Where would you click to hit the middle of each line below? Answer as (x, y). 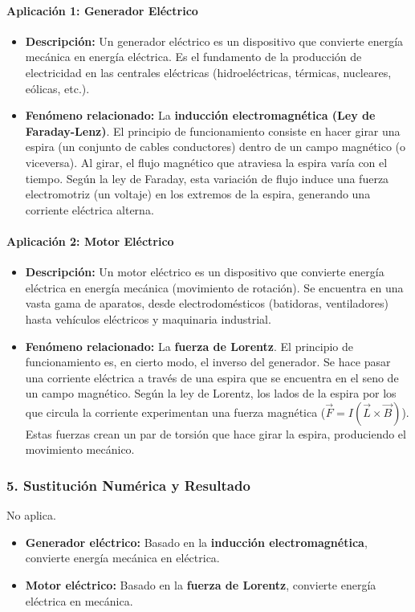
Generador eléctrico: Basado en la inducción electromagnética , (196, 542)
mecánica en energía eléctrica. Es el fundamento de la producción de (193, 57)
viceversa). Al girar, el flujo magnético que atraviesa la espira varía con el (206, 162)
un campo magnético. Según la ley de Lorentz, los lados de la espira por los (211, 393)
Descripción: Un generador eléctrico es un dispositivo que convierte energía (214, 41)
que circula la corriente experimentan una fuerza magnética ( (175, 412)
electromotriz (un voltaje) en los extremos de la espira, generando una (198, 194)
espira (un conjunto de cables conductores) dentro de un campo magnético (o (216, 147)
